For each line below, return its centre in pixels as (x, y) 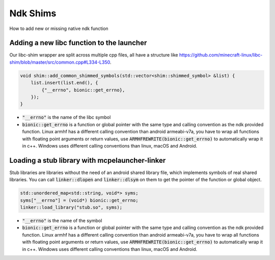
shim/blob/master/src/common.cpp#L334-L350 (60, 62)
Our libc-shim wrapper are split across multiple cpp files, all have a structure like (94, 55)
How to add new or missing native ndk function (59, 28)
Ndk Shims (33, 13)
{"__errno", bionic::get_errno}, (83, 90)
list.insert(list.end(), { (65, 83)
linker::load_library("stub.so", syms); (71, 207)
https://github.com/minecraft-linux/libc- (221, 55)
